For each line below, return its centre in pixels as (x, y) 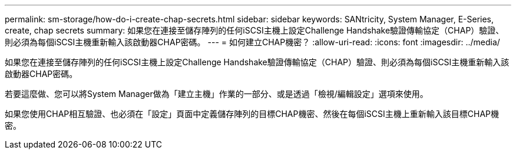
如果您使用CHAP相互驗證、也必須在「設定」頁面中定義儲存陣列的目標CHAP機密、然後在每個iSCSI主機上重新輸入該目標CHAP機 (252, 114)
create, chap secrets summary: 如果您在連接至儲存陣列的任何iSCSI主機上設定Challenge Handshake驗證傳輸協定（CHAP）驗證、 (254, 30)
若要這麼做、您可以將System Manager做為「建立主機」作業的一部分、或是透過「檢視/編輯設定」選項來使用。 (216, 94)
